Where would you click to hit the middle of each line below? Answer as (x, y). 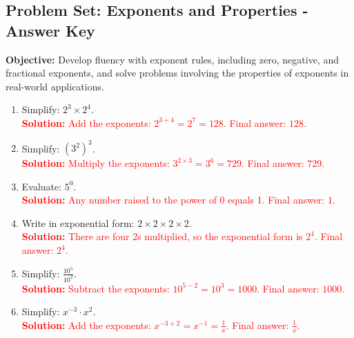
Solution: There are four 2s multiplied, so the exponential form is (162, 236)
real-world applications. (55, 86)
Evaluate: (42, 186)
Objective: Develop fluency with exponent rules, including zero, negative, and (172, 59)
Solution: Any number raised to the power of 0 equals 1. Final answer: (173, 200)
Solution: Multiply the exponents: (96, 163)
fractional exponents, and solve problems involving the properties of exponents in (177, 73)
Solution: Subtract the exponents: (96, 288)
